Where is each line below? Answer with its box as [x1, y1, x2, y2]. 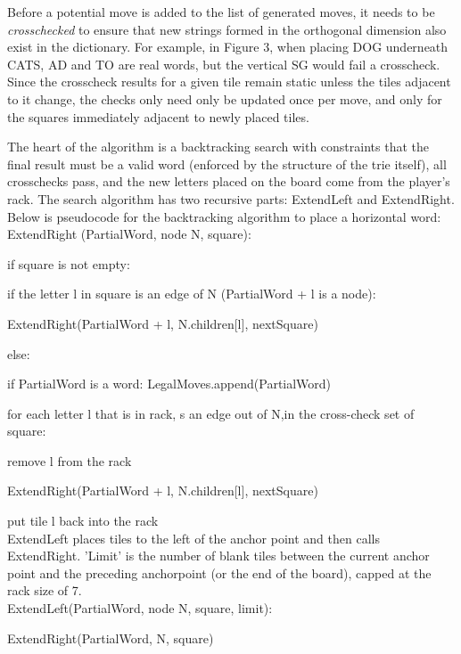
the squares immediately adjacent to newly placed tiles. [7, 107, 309, 126]
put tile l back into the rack [7, 511, 159, 530]
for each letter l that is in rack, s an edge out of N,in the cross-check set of [7, 404, 415, 422]
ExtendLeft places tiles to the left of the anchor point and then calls [7, 528, 380, 547]
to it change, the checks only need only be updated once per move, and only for [7, 89, 442, 108]
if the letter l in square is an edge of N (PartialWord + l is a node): [7, 284, 376, 303]
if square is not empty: [7, 254, 130, 273]
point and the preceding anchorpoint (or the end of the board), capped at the [7, 563, 432, 582]
